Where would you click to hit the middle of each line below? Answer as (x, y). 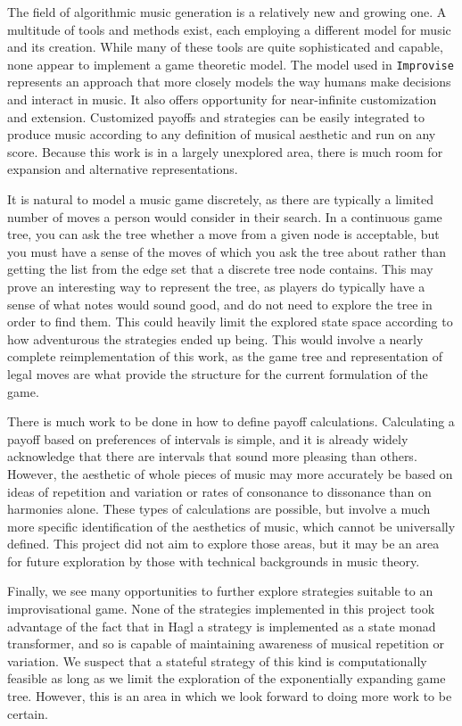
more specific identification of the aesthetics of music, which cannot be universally (231, 526)
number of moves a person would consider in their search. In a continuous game (225, 216)
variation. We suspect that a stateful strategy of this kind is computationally (217, 660)
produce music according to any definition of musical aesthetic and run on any (222, 134)
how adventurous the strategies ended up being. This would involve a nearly (215, 338)
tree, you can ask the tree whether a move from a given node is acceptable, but (223, 234)
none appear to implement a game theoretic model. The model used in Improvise (231, 64)
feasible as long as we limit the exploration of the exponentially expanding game (227, 678)
